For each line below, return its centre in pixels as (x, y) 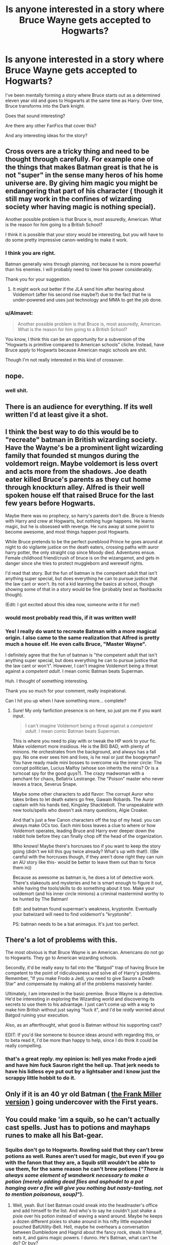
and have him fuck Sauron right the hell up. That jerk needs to (82, 1065)
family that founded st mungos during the (72, 456)
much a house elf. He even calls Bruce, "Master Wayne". (76, 644)
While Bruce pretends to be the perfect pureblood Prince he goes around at (84, 541)
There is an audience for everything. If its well (79, 407)
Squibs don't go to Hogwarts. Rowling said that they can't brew (84, 1150)
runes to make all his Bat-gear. (54, 1135)
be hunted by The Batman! (40, 899)
